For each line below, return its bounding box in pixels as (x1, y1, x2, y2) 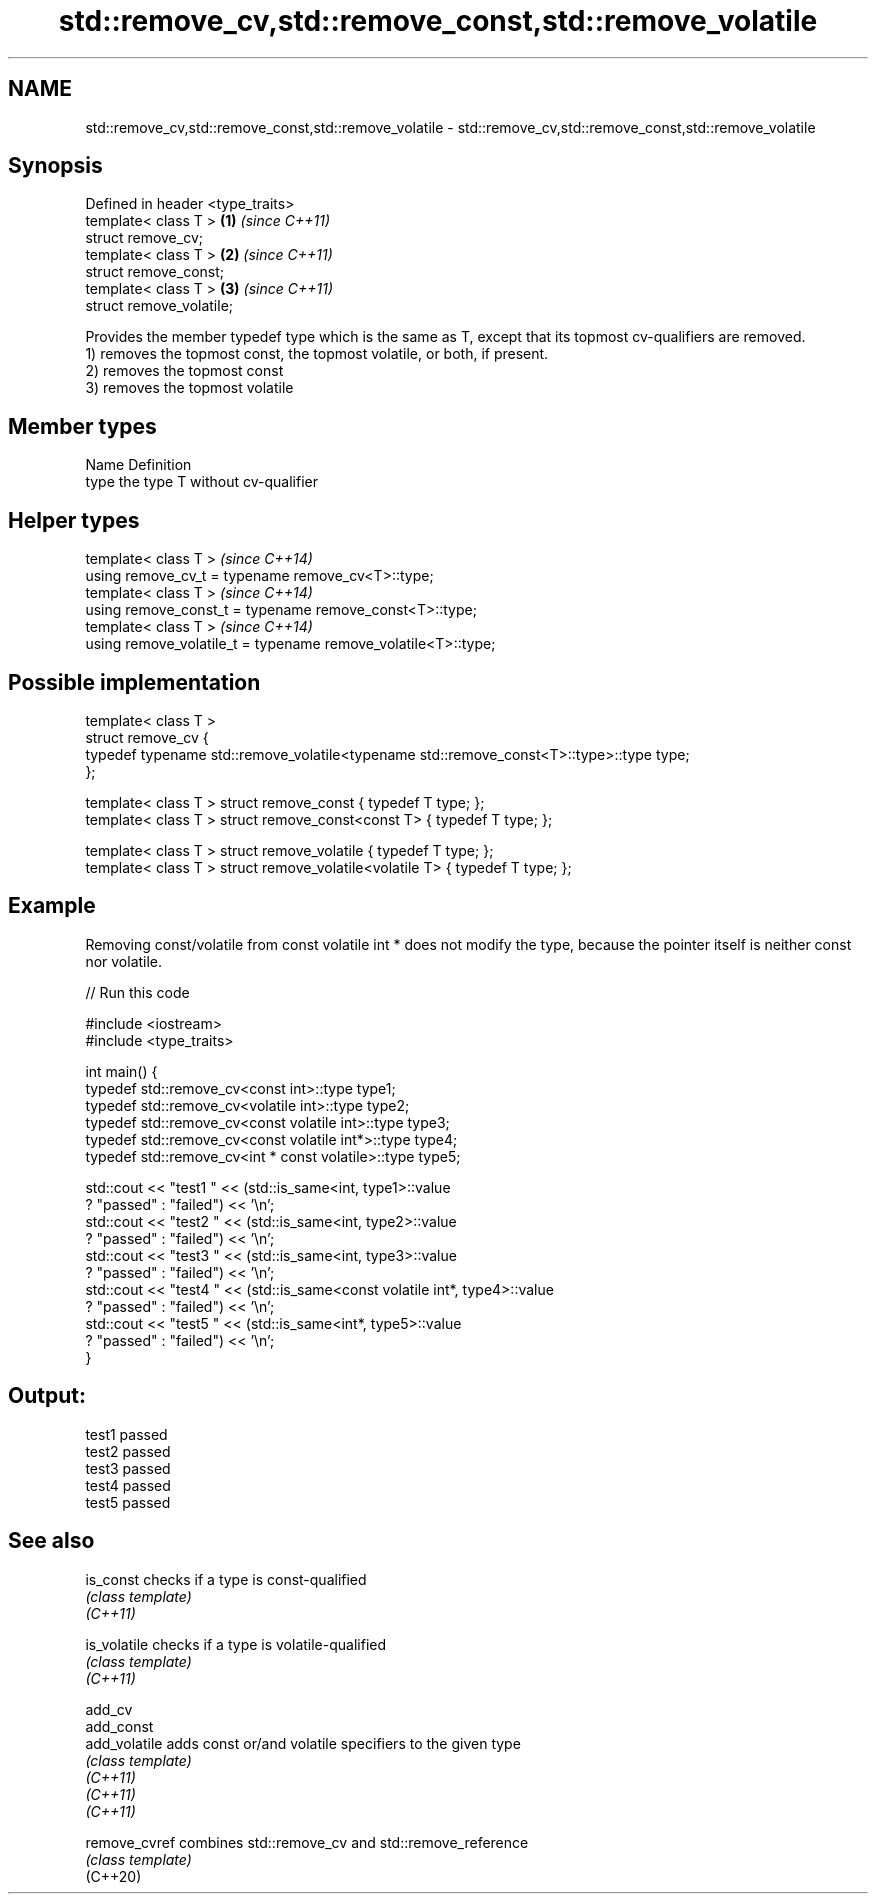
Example (8, 893, 96, 919)
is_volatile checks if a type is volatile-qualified (85, 1635, 387, 1653)
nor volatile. (85, 952, 163, 970)
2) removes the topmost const (85, 362, 284, 380)
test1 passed (85, 1425, 168, 1443)
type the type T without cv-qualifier (85, 473, 318, 491)
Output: (8, 1383, 86, 1409)
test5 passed (85, 1493, 171, 1511)
